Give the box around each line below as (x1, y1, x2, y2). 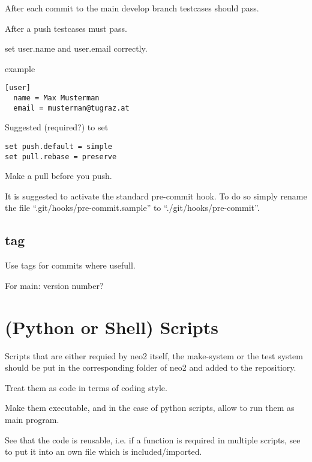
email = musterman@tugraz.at (13, 103, 130, 112)
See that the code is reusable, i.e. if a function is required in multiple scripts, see (5, 433, 301, 446)
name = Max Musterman (13, 94, 100, 103)
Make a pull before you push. (5, 169, 112, 182)
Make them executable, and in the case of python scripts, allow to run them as (5, 401, 295, 414)
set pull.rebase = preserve (5, 152, 117, 161)
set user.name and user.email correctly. (5, 42, 148, 55)
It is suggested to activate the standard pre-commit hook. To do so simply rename (5, 189, 307, 202)
